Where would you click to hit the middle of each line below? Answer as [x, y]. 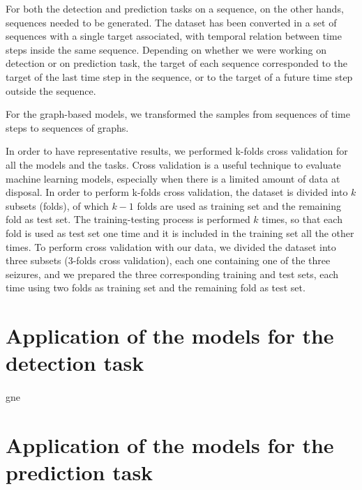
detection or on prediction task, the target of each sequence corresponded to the [177, 63]
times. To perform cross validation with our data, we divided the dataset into [171, 246]
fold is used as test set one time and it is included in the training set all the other [180, 232]
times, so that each [302, 219]
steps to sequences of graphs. [67, 127]
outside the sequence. [51, 90]
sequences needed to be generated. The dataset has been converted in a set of [171, 22]
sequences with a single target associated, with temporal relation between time [174, 36]
